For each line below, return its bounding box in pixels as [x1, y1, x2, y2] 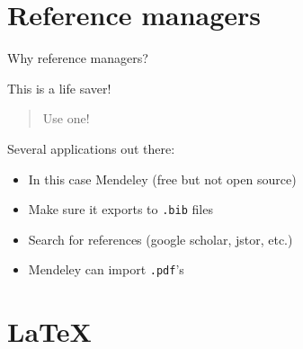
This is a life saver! [7, 78, 111, 97]
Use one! [42, 109, 90, 128]
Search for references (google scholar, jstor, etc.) [28, 229, 293, 248]
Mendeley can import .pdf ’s [28, 260, 184, 279]
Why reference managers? [7, 49, 148, 67]
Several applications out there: [7, 139, 175, 157]
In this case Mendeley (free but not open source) [28, 169, 297, 188]
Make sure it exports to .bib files [28, 200, 213, 219]
